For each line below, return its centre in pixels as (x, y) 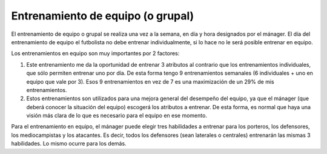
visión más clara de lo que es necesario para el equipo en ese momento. (117, 116)
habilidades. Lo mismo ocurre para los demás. (69, 144)
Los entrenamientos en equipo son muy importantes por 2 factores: (95, 53)
